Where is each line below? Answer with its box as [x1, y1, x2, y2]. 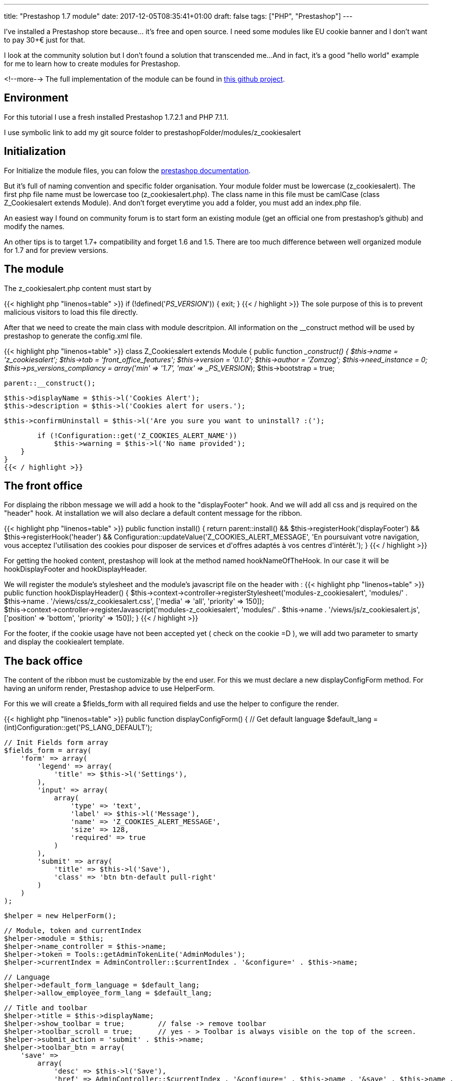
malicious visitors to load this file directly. [4, 307, 138, 316]
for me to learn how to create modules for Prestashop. [4, 59, 180, 68]
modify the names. [4, 222, 65, 231]
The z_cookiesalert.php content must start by [4, 284, 152, 293]
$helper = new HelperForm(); [4, 912, 117, 920]
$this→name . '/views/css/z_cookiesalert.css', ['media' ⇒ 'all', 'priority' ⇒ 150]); [4, 597, 264, 606]
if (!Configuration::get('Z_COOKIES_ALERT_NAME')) [37, 431, 238, 440]
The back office [4, 654, 83, 667]
